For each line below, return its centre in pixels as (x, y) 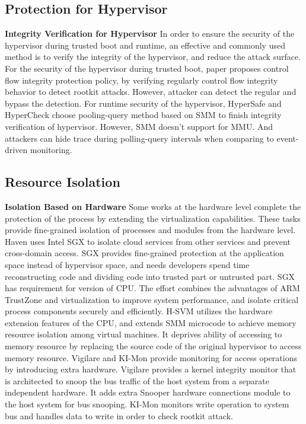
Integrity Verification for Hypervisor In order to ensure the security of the (150, 34)
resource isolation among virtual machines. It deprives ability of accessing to (144, 334)
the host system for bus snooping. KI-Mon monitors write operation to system (147, 404)
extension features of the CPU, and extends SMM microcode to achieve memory (151, 322)
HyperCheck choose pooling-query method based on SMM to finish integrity (143, 115)
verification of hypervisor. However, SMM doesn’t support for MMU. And (139, 126)
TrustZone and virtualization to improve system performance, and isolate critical (152, 299)
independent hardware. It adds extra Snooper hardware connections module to (148, 392)
